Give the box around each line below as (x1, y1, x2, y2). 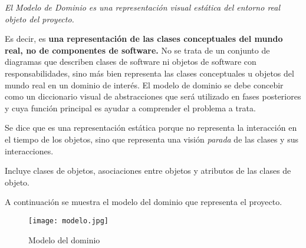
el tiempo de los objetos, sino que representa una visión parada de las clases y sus (5, 133, 298, 145)
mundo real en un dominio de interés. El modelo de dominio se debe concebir (5, 78, 284, 91)
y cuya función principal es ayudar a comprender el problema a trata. (5, 101, 256, 114)
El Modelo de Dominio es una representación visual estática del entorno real (5, 1, 281, 13)
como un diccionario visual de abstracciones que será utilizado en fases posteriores (5, 90, 301, 102)
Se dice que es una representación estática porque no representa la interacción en (5, 121, 297, 134)
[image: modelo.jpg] (28, 216, 109, 225)
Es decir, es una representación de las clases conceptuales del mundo (5, 32, 283, 45)
